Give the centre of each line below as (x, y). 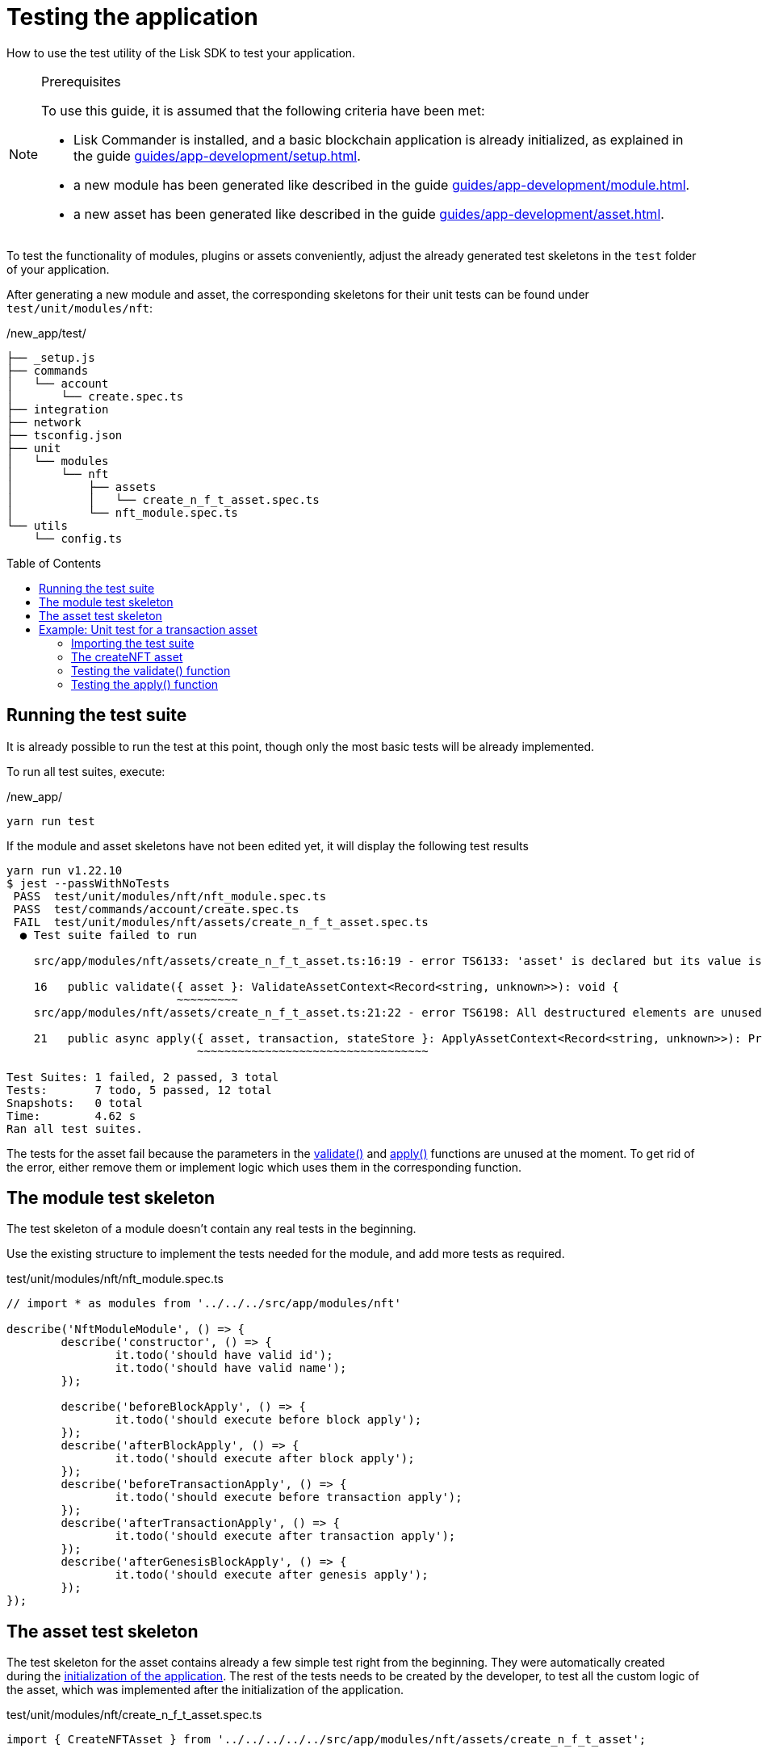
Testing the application (132, 17)
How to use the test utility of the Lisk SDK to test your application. (181, 52)
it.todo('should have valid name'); (231, 1368)
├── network (44, 422)
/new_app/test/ (46, 333)
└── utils (37, 525)
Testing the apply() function (145, 684)
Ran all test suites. (75, 1128)
